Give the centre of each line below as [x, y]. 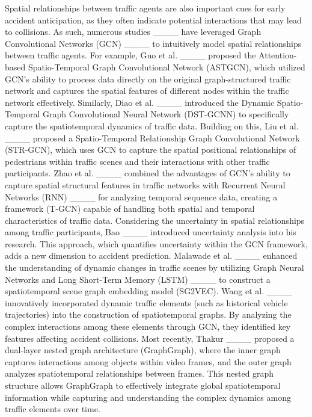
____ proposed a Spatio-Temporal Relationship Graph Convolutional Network [152, 137]
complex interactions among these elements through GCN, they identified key [148, 326]
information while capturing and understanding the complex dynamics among [148, 397]
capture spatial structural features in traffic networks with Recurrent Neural [145, 184]
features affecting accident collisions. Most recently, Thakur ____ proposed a [150, 338]
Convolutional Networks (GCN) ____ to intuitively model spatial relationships [153, 43]
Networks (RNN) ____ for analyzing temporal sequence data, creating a [141, 196]
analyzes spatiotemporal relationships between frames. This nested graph [139, 373]
